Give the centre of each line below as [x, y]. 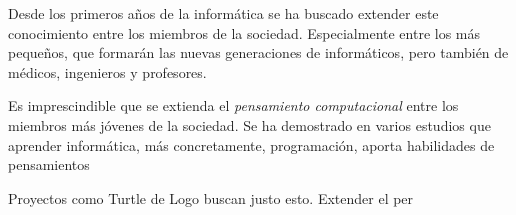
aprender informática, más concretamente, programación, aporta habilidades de [251, 144]
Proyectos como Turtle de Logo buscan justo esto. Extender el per [211, 197]
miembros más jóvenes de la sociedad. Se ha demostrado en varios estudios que [249, 124]
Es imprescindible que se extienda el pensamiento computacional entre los [233, 105]
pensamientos [49, 164]
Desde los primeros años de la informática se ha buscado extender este [223, 13]
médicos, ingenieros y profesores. [107, 71]
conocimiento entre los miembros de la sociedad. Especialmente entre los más [244, 32]
